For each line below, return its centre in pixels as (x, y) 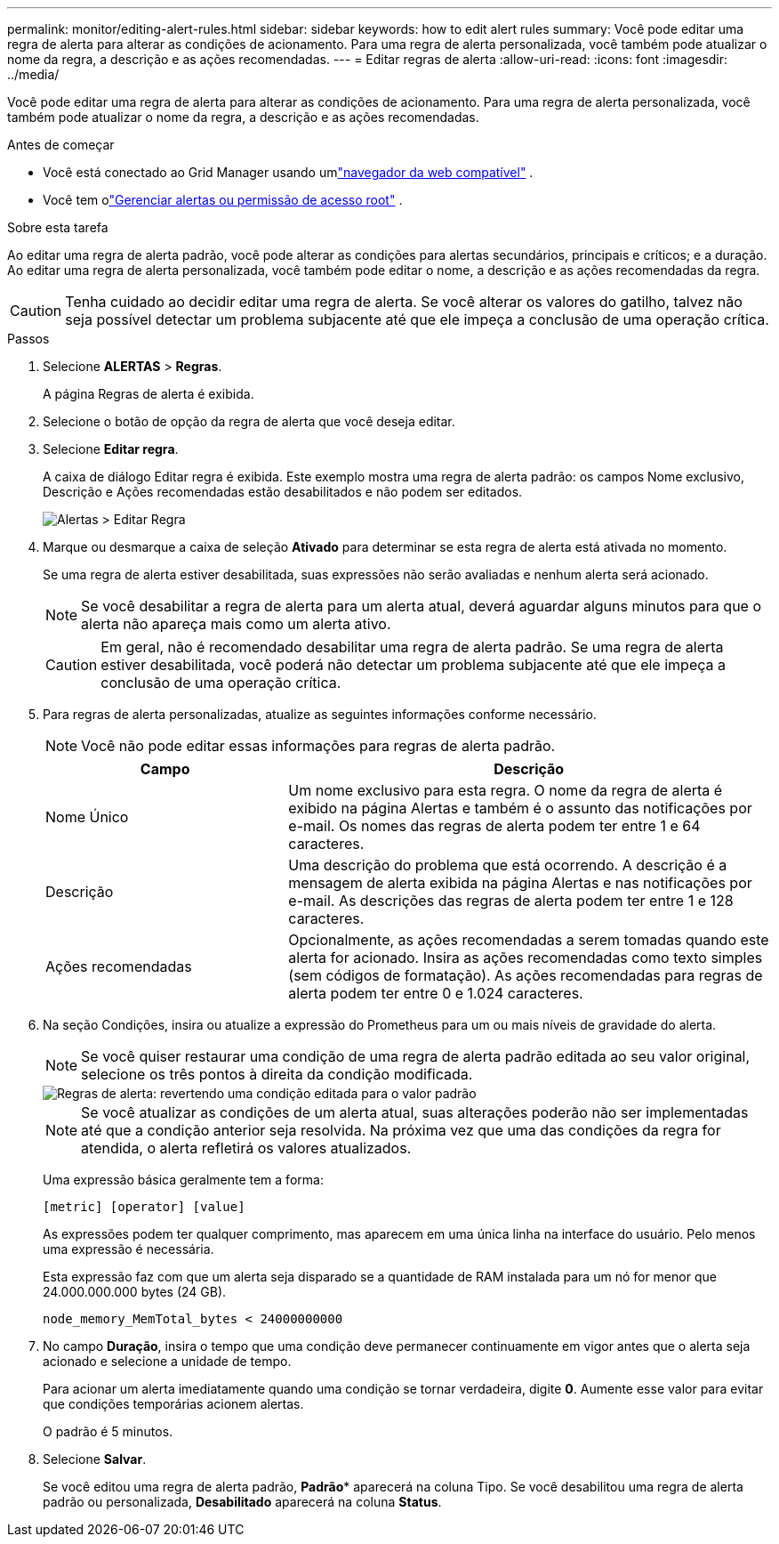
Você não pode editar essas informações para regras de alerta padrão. (318, 746)
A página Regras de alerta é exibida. (149, 394)
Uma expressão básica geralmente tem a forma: (183, 1180)
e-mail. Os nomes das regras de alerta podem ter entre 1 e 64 (494, 826)
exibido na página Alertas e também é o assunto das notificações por (520, 808)
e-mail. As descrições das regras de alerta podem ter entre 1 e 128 (511, 901)
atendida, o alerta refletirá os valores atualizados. (246, 1148)
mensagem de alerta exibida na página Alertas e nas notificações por (520, 883)
